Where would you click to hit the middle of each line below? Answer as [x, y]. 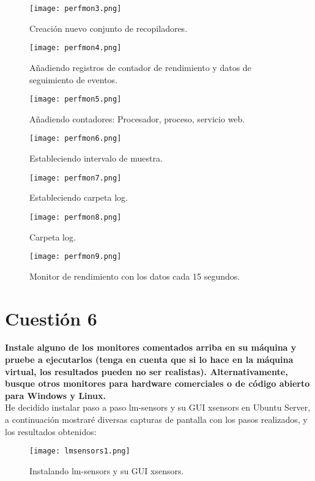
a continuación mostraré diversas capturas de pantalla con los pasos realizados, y [156, 419]
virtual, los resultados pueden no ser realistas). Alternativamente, [146, 371]
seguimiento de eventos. [74, 79]
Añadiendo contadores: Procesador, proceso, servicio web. [137, 118]
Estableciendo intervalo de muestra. [96, 158]
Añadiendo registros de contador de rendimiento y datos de [140, 67]
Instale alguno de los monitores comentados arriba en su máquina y [151, 347]
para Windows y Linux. [55, 395]
